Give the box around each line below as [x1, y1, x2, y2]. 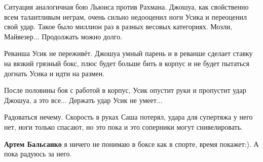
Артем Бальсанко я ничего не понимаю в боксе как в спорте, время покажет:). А [4, 138, 259, 149]
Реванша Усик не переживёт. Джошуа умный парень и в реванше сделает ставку [4, 48, 253, 59]
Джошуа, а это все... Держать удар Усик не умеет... [4, 94, 163, 105]
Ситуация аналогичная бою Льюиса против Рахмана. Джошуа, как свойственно [4, 2, 249, 12]
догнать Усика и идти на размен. [4, 68, 105, 78]
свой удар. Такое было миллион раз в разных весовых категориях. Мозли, [4, 21, 233, 32]
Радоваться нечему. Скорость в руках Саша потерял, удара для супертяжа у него [4, 112, 253, 122]
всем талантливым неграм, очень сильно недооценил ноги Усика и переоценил [4, 11, 247, 22]
